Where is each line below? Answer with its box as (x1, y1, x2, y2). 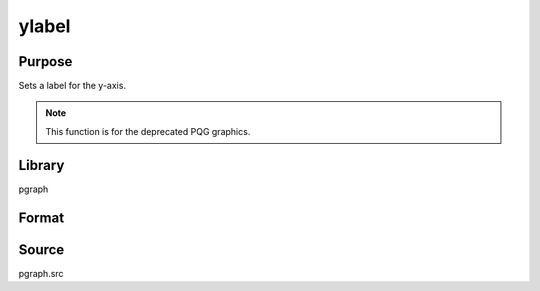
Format (18, 209, 65, 226)
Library (18, 156, 65, 174)
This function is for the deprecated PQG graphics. (45, 125, 251, 137)
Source (18, 241, 65, 258)
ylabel (18, 15, 71, 37)
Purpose (18, 53, 73, 70)
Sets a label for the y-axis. (18, 80, 127, 92)
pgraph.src (18, 267, 64, 279)
